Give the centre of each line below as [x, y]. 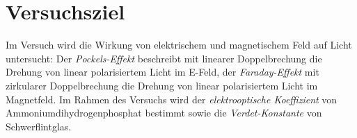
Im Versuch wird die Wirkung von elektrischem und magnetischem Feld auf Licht [179, 45]
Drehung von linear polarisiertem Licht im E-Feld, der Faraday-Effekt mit [162, 72]
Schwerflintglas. [39, 126]
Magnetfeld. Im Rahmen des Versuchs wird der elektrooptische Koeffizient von [172, 99]
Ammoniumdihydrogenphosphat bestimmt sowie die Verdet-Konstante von [164, 113]
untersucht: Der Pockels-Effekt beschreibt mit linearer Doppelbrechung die [164, 58]
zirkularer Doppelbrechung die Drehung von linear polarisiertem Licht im [162, 85]
